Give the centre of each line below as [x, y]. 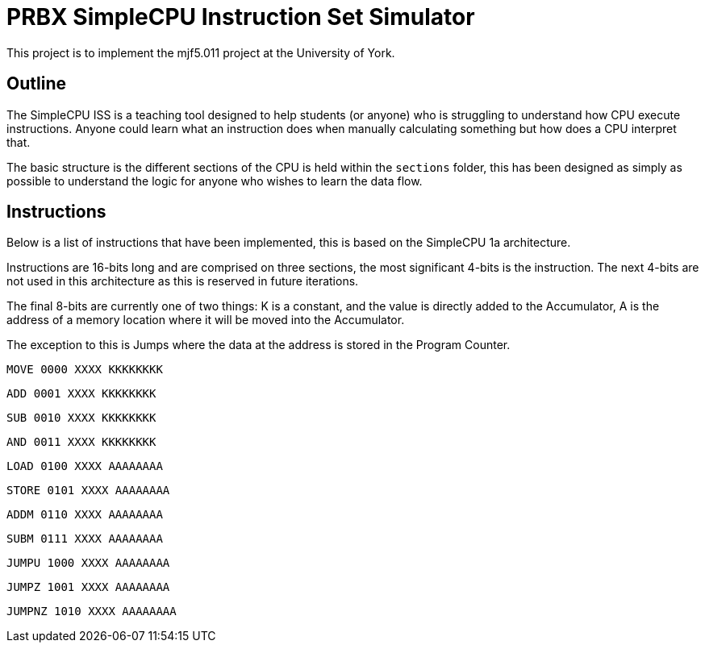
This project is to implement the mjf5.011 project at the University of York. [201, 52]
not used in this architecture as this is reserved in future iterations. [183, 281]
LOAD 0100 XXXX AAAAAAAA [85, 466]
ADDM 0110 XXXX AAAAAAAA [85, 515]
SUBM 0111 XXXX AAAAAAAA [85, 539]
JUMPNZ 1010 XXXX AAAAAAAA [92, 612]
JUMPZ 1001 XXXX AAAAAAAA [88, 587]
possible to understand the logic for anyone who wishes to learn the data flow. [215, 181]
